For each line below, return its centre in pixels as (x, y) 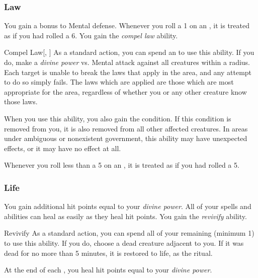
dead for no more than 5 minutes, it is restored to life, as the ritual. (108, 253)
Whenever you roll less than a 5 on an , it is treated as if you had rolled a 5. (122, 165)
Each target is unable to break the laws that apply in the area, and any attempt (128, 72)
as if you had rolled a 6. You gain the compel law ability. (91, 35)
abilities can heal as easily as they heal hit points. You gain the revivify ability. (125, 216)
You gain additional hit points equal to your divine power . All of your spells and (128, 206)
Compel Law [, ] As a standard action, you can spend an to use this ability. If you (129, 52)
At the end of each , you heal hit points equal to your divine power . (108, 270)
